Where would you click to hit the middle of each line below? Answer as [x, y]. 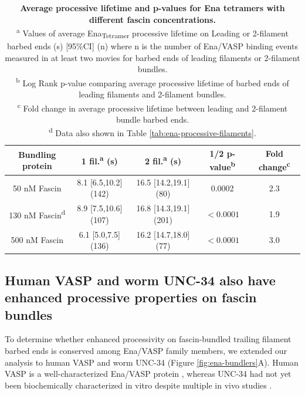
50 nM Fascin [37, 188]
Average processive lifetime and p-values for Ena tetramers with [152, 8]
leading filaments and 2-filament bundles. [152, 94]
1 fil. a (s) [99, 160]
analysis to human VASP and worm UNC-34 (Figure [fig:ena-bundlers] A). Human [152, 362]
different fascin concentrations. [152, 19]
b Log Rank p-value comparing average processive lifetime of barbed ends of [152, 82]
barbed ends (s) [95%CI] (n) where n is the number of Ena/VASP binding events [152, 45]
